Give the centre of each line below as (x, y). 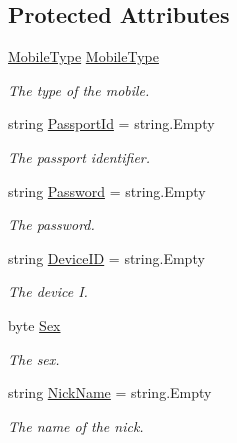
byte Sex (34, 324)
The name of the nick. (76, 425)
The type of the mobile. (79, 89)
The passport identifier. (79, 156)
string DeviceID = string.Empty (106, 257)
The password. (51, 224)
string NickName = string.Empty (110, 392)
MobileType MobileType (83, 56)
